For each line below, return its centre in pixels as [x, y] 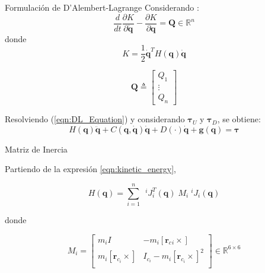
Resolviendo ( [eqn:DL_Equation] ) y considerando [95, 119]
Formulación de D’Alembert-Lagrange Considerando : [102, 7]
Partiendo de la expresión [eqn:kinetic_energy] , [91, 169]
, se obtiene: [239, 119]
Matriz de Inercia [36, 149]
